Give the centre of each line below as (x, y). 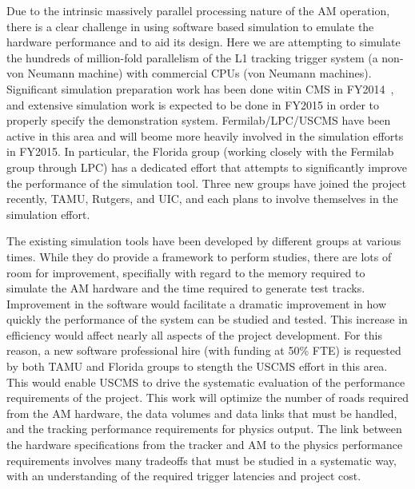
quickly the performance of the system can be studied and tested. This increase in (207, 319)
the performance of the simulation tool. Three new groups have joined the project (207, 183)
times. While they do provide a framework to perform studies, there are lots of (199, 256)
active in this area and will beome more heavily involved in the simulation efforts (205, 135)
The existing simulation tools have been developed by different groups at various (204, 241)
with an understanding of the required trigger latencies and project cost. (184, 476)
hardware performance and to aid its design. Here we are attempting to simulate (204, 42)
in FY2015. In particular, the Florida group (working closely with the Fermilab (200, 151)
